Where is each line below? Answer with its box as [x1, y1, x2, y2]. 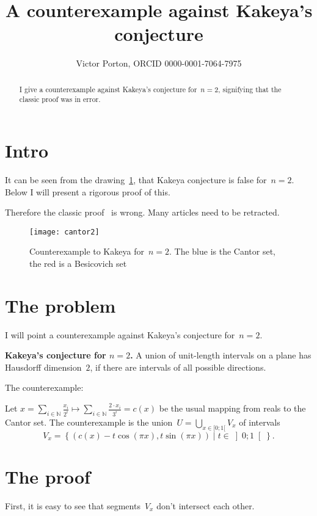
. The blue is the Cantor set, [169, 245, 275, 258]
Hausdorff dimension [5, 360, 82, 373]
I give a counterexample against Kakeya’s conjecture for [19, 84, 197, 94]
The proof [5, 463, 90, 489]
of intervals [239, 415, 280, 428]
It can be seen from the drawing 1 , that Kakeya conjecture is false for [5, 173, 267, 186]
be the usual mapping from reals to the [159, 402, 306, 415]
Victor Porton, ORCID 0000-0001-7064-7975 [76, 57, 242, 70]
